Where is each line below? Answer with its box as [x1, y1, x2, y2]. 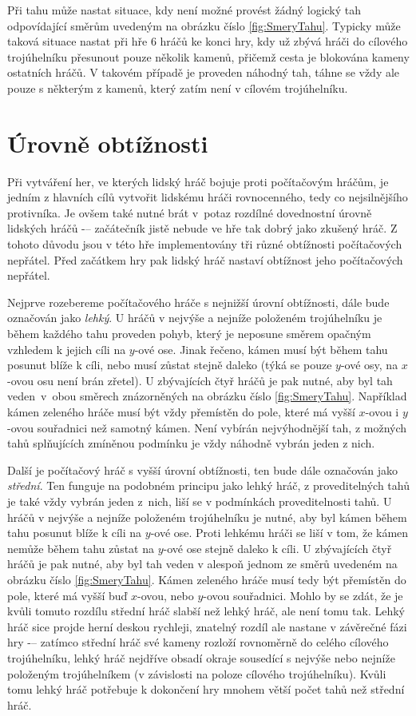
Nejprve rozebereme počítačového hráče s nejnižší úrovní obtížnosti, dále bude [7, 293, 390, 310]
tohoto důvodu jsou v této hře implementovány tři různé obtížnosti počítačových [7, 236, 402, 253]
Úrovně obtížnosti [7, 126, 208, 159]
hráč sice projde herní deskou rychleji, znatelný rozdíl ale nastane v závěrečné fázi [7, 618, 407, 634]
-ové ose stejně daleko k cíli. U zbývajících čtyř [163, 539, 392, 556]
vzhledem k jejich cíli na [7, 340, 126, 357]
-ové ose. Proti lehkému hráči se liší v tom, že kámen [150, 524, 409, 541]
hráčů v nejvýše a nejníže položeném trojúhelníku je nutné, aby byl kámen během [7, 508, 407, 525]
